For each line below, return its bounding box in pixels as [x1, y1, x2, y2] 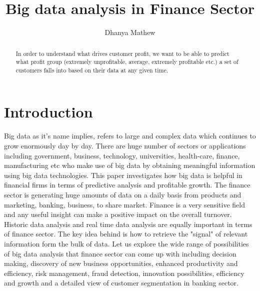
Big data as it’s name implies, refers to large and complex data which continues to [4, 130, 256, 141]
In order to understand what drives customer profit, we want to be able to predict [15, 49, 229, 57]
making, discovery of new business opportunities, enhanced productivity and [4, 258, 238, 268]
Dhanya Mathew [104, 27, 155, 37]
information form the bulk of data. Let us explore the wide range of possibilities [4, 238, 249, 248]
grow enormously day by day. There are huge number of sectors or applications [4, 140, 246, 151]
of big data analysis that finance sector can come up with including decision [4, 248, 236, 258]
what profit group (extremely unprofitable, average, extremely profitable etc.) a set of [15, 57, 238, 66]
